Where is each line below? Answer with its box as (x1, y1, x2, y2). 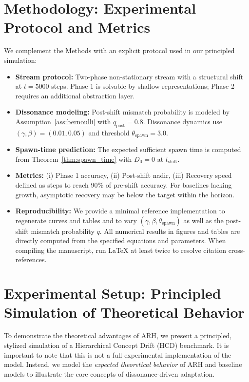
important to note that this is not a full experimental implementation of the (4, 349, 231, 360)
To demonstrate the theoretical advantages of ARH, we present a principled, (4, 330, 232, 341)
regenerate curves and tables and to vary (15, 215, 137, 225)
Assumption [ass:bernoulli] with (15, 116, 111, 126)
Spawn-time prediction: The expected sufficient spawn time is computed (15, 144, 241, 154)
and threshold (88, 127, 130, 137)
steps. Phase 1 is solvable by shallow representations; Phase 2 (51, 81, 234, 91)
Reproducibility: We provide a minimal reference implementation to (15, 206, 225, 216)
